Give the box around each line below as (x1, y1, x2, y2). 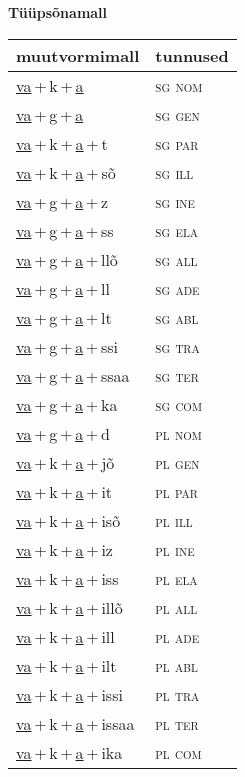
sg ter (155, 363, 199, 387)
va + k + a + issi (16, 682, 123, 706)
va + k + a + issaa (16, 711, 135, 735)
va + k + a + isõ (16, 508, 121, 532)
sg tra (155, 334, 200, 358)
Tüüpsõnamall (8, 2, 108, 22)
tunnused (155, 43, 229, 67)
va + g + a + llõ (16, 247, 118, 271)
